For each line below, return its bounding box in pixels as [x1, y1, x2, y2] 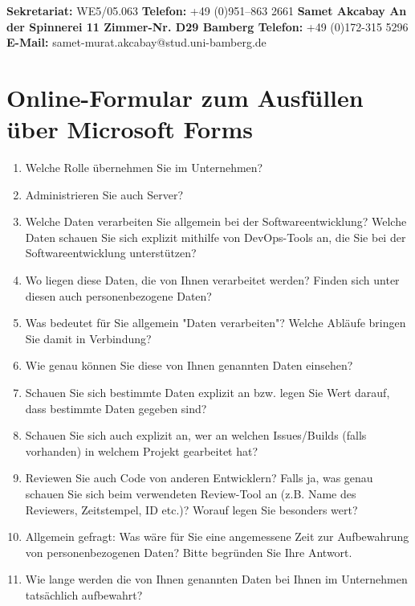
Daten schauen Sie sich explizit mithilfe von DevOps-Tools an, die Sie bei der [25, 228, 406, 245]
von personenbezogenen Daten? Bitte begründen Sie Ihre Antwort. [25, 543, 352, 560]
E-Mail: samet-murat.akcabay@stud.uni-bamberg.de [6, 34, 266, 51]
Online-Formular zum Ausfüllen [6, 80, 364, 113]
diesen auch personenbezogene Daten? [25, 287, 212, 304]
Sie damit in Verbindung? [25, 330, 152, 346]
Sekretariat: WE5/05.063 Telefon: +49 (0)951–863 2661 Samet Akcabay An [6, 2, 407, 18]
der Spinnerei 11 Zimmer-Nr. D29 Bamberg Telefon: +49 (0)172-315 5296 [6, 18, 409, 35]
